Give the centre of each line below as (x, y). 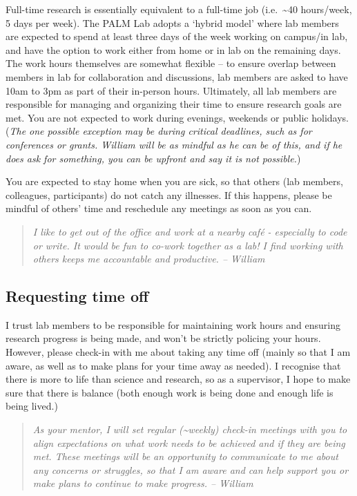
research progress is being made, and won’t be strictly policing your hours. (163, 338)
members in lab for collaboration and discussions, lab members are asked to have (177, 76)
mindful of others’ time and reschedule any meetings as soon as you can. (159, 208)
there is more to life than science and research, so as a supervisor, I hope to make (178, 379)
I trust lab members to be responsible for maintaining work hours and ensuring (173, 324)
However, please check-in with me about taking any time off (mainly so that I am (178, 352)
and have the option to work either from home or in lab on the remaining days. (173, 49)
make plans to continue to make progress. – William (143, 483)
